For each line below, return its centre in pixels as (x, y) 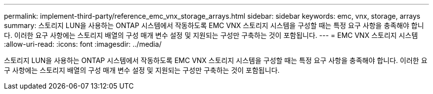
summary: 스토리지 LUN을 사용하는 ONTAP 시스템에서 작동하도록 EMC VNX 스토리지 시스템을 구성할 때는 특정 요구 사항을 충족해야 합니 (214, 25)
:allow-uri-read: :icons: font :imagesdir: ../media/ (83, 44)
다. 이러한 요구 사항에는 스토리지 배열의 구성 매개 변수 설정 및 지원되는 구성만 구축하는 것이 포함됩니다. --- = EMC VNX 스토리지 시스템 (211, 35)
